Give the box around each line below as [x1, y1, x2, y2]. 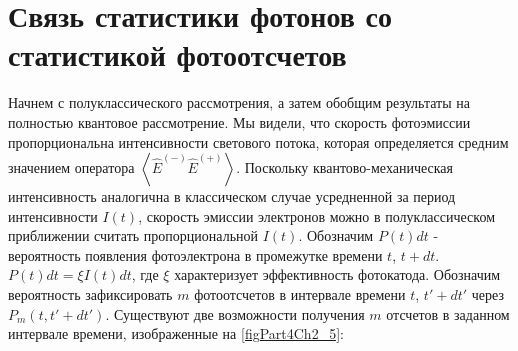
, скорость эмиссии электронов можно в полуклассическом [138, 205, 496, 226]
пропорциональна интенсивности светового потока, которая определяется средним [8, 131, 509, 152]
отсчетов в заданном [386, 303, 510, 324]
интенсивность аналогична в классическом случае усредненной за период [8, 186, 456, 207]
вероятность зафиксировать [8, 284, 173, 305]
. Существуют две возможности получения [105, 303, 365, 324]
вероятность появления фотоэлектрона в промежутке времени [8, 244, 383, 265]
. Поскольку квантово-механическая [236, 157, 453, 178]
